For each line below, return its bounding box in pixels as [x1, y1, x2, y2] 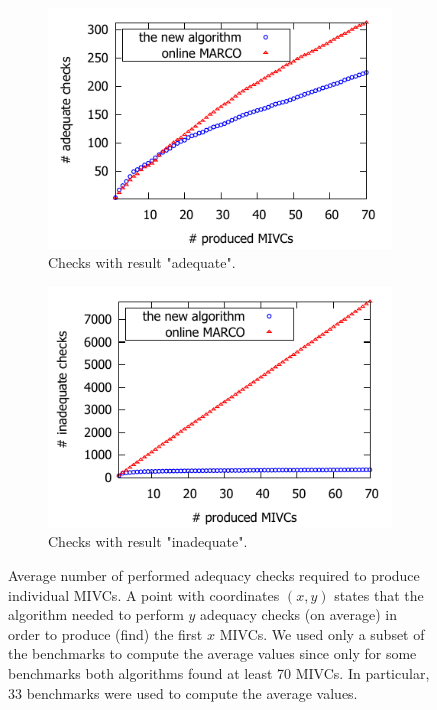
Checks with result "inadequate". [48, 531, 248, 552]
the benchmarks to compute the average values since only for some [8, 643, 417, 664]
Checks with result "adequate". [48, 252, 236, 273]
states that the [334, 584, 424, 605]
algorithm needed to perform [8, 604, 184, 625]
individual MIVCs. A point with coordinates [8, 584, 280, 605]
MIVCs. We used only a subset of [219, 623, 425, 644]
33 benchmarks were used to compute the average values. [8, 682, 358, 703]
